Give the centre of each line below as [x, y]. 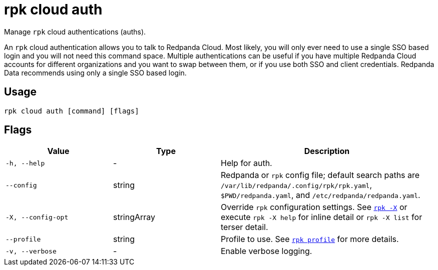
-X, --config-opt [37, 217]
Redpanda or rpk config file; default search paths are [320, 175]
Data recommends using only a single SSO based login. [95, 72]
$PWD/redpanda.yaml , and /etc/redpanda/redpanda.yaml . [321, 195]
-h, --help [25, 163]
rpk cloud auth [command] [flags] [72, 111]
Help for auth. [247, 163]
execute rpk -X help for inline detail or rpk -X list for [322, 217]
